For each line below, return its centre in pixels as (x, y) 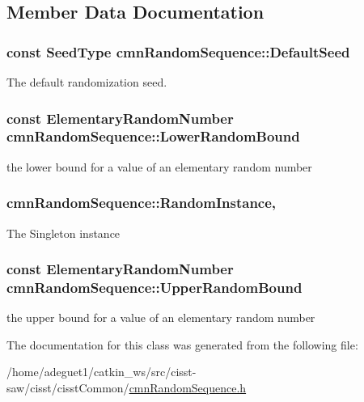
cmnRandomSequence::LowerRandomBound (153, 136)
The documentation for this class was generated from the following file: (182, 344)
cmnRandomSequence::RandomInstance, (142, 203)
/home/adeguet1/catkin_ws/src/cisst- (102, 372)
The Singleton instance (63, 233)
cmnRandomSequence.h (188, 388)
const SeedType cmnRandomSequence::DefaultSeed (178, 51)
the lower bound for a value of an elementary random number (159, 166)
